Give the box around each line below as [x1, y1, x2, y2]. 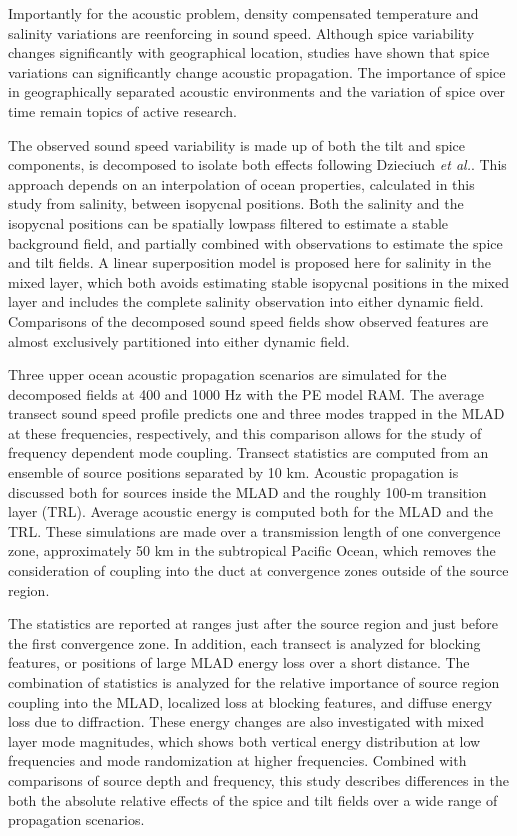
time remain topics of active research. [8, 100, 237, 121]
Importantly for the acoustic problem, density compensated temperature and [8, 3, 479, 23]
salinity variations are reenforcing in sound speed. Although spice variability [8, 22, 475, 43]
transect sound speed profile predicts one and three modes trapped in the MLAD [8, 403, 505, 424]
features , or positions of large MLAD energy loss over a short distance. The [8, 652, 470, 673]
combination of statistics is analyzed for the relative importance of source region [8, 672, 500, 692]
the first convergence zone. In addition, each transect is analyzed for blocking [8, 632, 481, 653]
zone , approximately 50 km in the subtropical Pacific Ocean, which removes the [8, 540, 496, 561]
